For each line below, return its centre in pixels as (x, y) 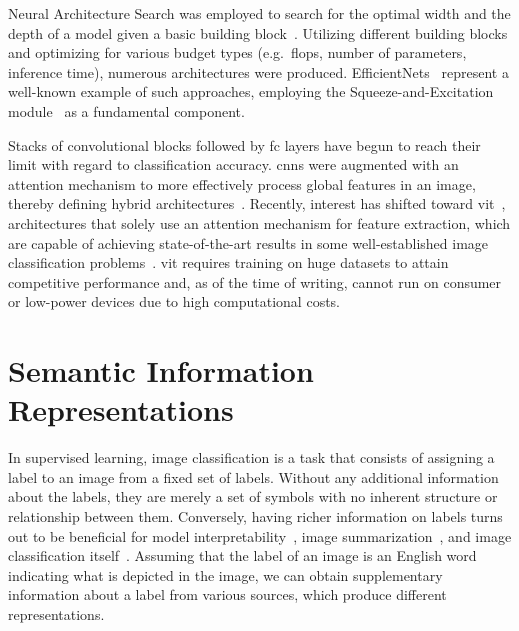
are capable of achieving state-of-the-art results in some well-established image (248, 242)
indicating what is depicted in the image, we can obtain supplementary (225, 574)
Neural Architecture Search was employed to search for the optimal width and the (259, 13)
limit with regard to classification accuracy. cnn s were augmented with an (233, 164)
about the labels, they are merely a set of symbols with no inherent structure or (253, 496)
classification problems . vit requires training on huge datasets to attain (228, 262)
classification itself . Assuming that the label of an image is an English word (242, 555)
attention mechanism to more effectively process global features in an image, (242, 183)
